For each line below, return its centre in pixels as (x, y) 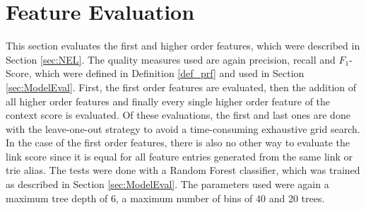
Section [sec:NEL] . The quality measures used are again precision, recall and (171, 59)
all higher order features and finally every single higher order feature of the (168, 101)
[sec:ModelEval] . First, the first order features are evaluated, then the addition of (181, 87)
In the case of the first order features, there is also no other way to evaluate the (178, 142)
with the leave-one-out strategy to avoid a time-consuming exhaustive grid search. (183, 128)
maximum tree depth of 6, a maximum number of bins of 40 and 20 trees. (165, 198)
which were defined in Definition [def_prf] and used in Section (170, 73)
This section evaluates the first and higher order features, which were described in (183, 46)
